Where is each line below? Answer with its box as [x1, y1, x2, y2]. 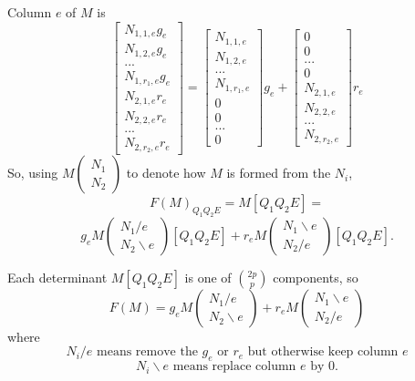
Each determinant [7, 267, 108, 286]
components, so [273, 267, 358, 286]
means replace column [172, 360, 296, 374]
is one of [184, 267, 232, 286]
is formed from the [226, 163, 331, 182]
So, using [7, 163, 58, 182]
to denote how [126, 163, 206, 182]
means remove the [97, 345, 198, 359]
